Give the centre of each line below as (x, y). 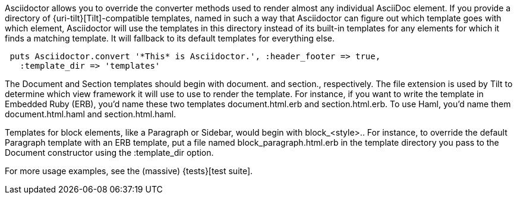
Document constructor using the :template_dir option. (109, 153)
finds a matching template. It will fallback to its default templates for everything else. (170, 38)
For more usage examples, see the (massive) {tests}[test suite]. (129, 171)
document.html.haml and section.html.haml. (91, 114)
